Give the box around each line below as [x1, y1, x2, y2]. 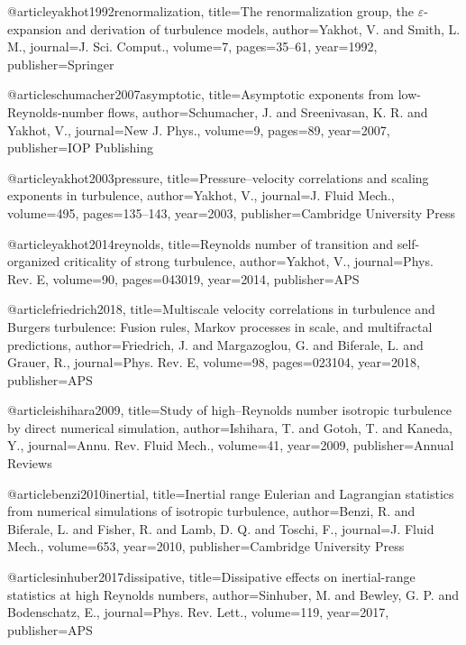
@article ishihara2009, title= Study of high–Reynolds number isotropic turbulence [7, 401, 452, 419]
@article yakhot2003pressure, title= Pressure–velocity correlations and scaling [7, 168, 429, 187]
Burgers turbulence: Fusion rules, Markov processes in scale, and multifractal [7, 317, 433, 336]
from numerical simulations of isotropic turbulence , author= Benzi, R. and [7, 502, 416, 521]
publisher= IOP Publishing [7, 138, 154, 157]
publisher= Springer [7, 54, 114, 73]
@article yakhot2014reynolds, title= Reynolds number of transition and [7, 234, 394, 253]
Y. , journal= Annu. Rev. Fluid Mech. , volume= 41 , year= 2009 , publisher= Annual [7, 436, 454, 455]
